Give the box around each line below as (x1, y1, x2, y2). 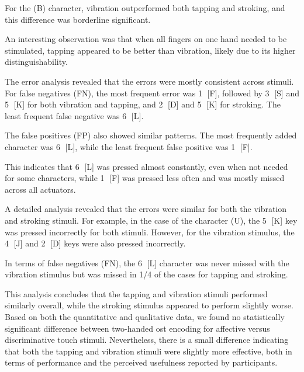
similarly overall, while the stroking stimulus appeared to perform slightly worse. (5, 299, 293, 311)
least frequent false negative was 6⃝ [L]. (5, 109, 144, 121)
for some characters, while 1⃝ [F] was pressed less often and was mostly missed (5, 172, 285, 184)
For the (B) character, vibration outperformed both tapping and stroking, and (5, 2, 285, 13)
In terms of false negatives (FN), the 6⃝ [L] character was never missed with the (5, 256, 289, 269)
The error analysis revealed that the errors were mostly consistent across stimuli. (5, 75, 294, 87)
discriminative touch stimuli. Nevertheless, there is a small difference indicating (5, 333, 289, 346)
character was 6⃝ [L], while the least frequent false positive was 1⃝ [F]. (5, 140, 253, 152)
